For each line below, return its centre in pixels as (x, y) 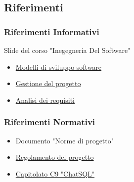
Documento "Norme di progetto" (65, 140)
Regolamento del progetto (55, 157)
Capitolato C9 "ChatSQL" (55, 173)
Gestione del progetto (48, 83)
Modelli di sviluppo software (59, 67)
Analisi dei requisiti (45, 100)
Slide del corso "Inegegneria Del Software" (67, 50)
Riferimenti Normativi (50, 122)
